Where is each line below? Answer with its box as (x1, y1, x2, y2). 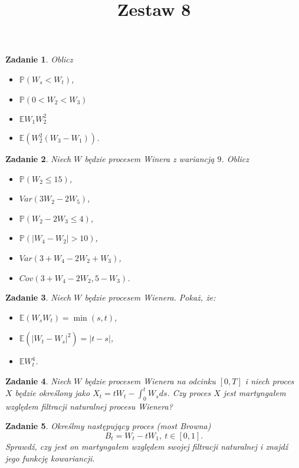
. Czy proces (167, 387, 211, 399)
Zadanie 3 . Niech (5, 291, 71, 304)
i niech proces (245, 374, 294, 387)
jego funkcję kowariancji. (5, 451, 95, 464)
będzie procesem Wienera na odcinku (84, 374, 216, 387)
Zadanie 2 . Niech (5, 153, 71, 165)
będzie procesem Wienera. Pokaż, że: (84, 291, 216, 304)
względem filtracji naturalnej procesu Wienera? (5, 400, 173, 412)
